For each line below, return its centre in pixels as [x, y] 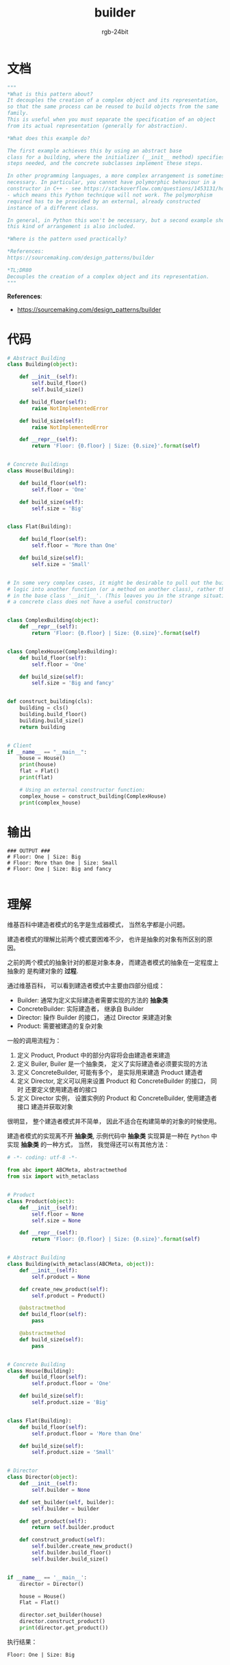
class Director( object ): [42, 1477]
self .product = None [61, 1277]
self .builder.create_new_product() [82, 1546]
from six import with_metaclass [53, 1176]
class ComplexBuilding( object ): [53, 621]
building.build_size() [52, 720]
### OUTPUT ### [29, 851]
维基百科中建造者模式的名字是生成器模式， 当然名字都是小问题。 [98, 925]
